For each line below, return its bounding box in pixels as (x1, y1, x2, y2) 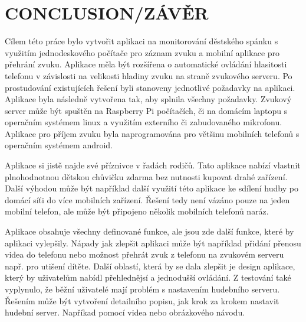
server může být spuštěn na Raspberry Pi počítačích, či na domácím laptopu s (5, 104, 288, 116)
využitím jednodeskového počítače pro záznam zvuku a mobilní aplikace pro (5, 46, 280, 58)
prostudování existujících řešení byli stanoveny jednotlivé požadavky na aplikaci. (5, 81, 295, 93)
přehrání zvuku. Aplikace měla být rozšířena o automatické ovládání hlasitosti (5, 58, 287, 70)
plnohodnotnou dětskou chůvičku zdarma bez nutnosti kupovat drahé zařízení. (5, 170, 288, 183)
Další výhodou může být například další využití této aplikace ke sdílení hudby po (5, 182, 298, 194)
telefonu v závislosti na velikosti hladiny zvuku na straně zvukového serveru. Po (5, 69, 292, 82)
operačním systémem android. (5, 139, 113, 151)
